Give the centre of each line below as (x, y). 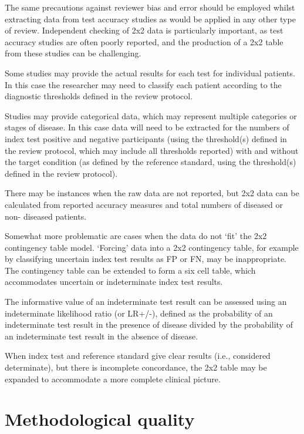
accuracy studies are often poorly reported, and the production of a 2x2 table (144, 41)
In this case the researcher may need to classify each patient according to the (143, 84)
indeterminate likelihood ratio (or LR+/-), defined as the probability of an (139, 313)
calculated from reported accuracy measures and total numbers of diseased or (144, 204)
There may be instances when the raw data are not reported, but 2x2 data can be (152, 193)
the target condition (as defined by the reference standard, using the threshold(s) (151, 162)
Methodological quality (100, 419)
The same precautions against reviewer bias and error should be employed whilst (150, 7)
